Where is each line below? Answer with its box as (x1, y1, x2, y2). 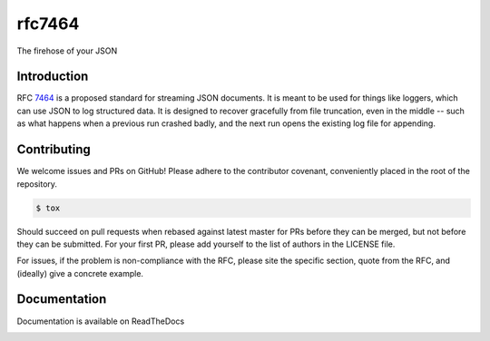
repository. (16, 178, 58, 190)
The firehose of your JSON (16, 45, 118, 56)
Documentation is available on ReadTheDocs (16, 316, 185, 326)
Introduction (16, 69, 89, 84)
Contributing (16, 141, 91, 158)
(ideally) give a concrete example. (16, 268, 144, 278)
